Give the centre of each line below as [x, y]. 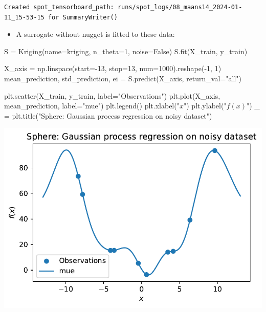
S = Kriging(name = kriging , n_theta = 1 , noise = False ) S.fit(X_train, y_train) [126, 51]
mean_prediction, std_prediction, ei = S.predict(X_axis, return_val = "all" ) [123, 78]
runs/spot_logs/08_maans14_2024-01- [180, 7]
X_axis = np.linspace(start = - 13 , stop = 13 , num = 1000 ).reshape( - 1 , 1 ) [113, 68]
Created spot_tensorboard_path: [59, 7]
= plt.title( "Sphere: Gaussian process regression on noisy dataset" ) [108, 115]
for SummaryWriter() [83, 17]
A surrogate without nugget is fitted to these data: [95, 34]
